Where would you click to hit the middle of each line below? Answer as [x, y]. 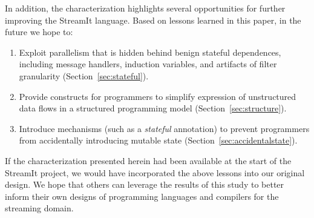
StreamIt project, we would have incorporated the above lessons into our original [155, 172]
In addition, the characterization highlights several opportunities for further [145, 8]
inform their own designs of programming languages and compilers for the [142, 196]
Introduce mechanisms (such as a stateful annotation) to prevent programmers [164, 128]
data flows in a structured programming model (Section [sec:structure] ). [153, 108]
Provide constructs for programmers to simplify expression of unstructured [158, 96]
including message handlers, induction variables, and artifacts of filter [148, 64]
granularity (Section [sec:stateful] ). [84, 75]
